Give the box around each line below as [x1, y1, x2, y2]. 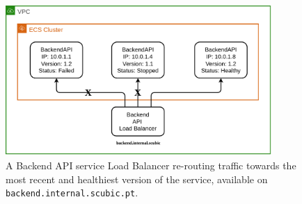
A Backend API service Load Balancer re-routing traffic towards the [6, 158, 296, 173]
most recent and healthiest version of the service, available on [6, 171, 268, 186]
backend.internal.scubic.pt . [6, 185, 138, 200]
